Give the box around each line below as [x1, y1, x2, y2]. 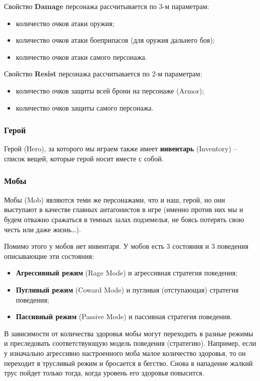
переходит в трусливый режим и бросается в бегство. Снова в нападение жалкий [4, 357, 253, 368]
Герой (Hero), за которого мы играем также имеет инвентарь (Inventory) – [4, 143, 237, 154]
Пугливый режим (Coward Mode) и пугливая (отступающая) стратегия [16, 284, 239, 295]
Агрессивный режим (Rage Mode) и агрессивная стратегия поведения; [16, 267, 238, 278]
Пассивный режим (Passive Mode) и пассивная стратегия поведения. [16, 311, 232, 322]
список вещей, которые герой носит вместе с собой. [4, 153, 164, 163]
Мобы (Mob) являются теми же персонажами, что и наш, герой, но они [4, 194, 225, 205]
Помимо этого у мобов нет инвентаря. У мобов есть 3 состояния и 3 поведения [4, 241, 248, 251]
